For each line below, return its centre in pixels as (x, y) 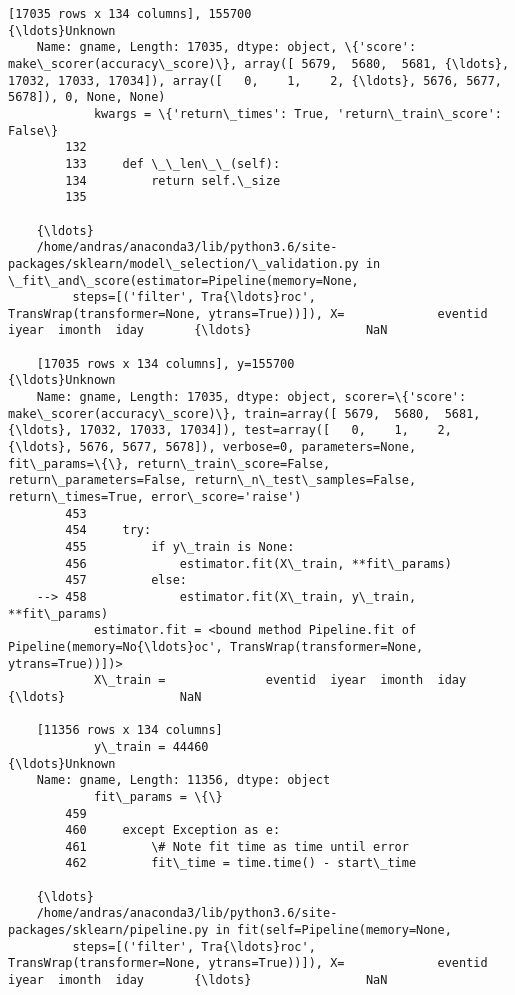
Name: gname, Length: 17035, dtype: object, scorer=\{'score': (251, 397)
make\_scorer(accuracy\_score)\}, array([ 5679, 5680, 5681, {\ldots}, (259, 63)
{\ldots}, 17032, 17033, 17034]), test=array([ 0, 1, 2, (230, 430)
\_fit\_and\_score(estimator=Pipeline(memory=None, (183, 280)
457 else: (126, 580)
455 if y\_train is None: (180, 547)
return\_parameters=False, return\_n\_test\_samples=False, (212, 480)
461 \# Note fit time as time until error (237, 846)
